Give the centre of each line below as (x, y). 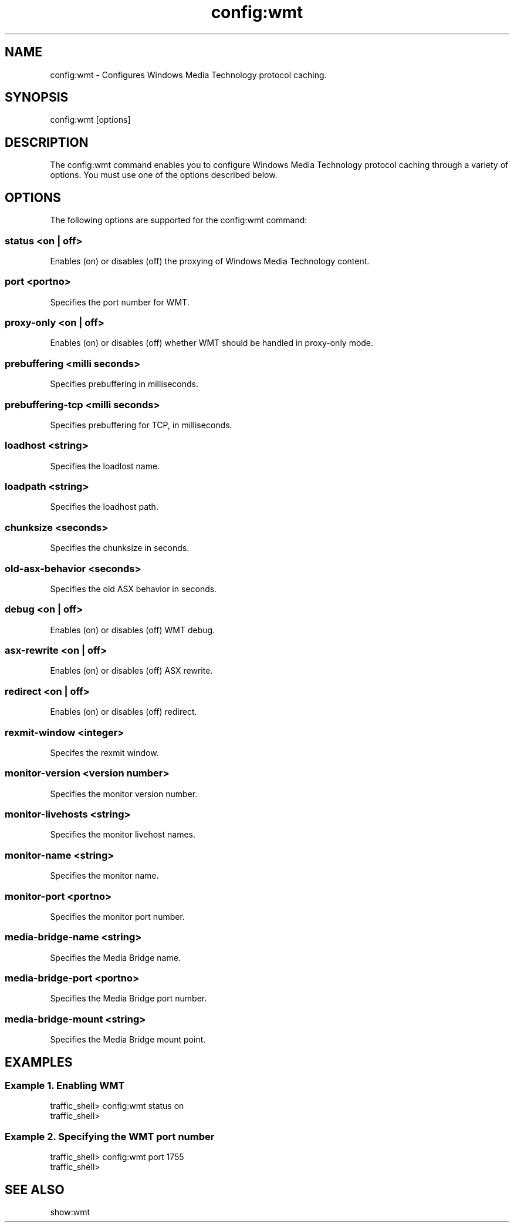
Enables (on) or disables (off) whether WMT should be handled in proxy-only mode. (212, 343)
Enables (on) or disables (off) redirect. (124, 712)
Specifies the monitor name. (104, 876)
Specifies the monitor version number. (124, 794)
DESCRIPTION (47, 142)
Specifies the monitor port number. (117, 916)
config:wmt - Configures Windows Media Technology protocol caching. (188, 75)
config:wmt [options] (90, 120)
